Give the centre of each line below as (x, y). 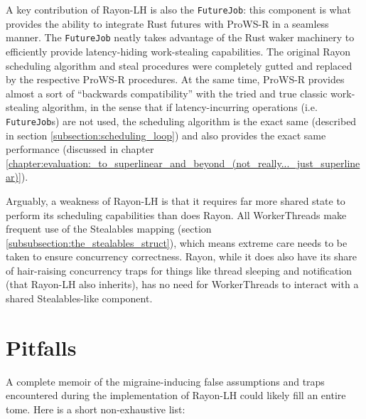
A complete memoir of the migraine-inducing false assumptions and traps (165, 381)
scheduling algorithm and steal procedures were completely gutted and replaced (179, 65)
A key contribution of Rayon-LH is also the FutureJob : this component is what (178, 9)
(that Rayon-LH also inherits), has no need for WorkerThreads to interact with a (182, 284)
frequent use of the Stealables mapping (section (109, 229)
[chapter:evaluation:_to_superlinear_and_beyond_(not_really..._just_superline (183, 163)
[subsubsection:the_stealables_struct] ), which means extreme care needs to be (177, 242)
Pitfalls (41, 347)
